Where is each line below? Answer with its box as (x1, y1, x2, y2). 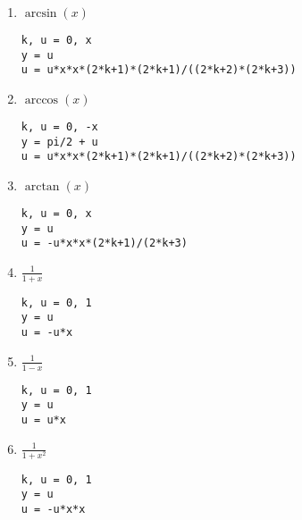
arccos (24, 93, 59, 106)
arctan (24, 180, 60, 193)
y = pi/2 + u (21, 135, 98, 148)
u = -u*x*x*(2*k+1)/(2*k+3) (21, 237, 188, 250)
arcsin (24, 7, 57, 20)
